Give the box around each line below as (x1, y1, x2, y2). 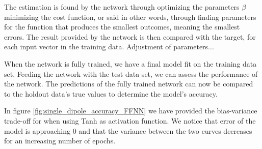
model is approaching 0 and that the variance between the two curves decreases (4, 125, 252, 136)
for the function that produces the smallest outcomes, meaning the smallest (4, 21, 240, 32)
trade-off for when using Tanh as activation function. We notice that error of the (4, 115, 256, 126)
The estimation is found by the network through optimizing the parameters (4, 2, 240, 12)
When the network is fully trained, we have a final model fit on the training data (4, 58, 257, 69)
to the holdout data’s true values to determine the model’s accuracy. (4, 88, 218, 99)
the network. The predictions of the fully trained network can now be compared (4, 78, 253, 89)
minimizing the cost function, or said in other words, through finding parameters (4, 11, 256, 22)
